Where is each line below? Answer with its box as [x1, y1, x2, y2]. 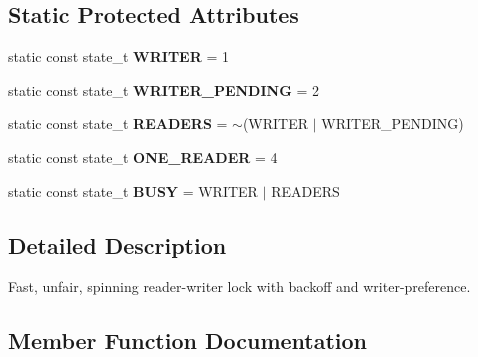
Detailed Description [8, 229, 227, 260]
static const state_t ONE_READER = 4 [8, 146, 278, 167]
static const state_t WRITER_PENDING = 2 [8, 79, 320, 100]
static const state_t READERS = [8, 113, 228, 134]
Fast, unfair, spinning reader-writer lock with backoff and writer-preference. [8, 276, 471, 297]
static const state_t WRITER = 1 [8, 46, 229, 67]
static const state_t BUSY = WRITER [8, 180, 258, 201]
